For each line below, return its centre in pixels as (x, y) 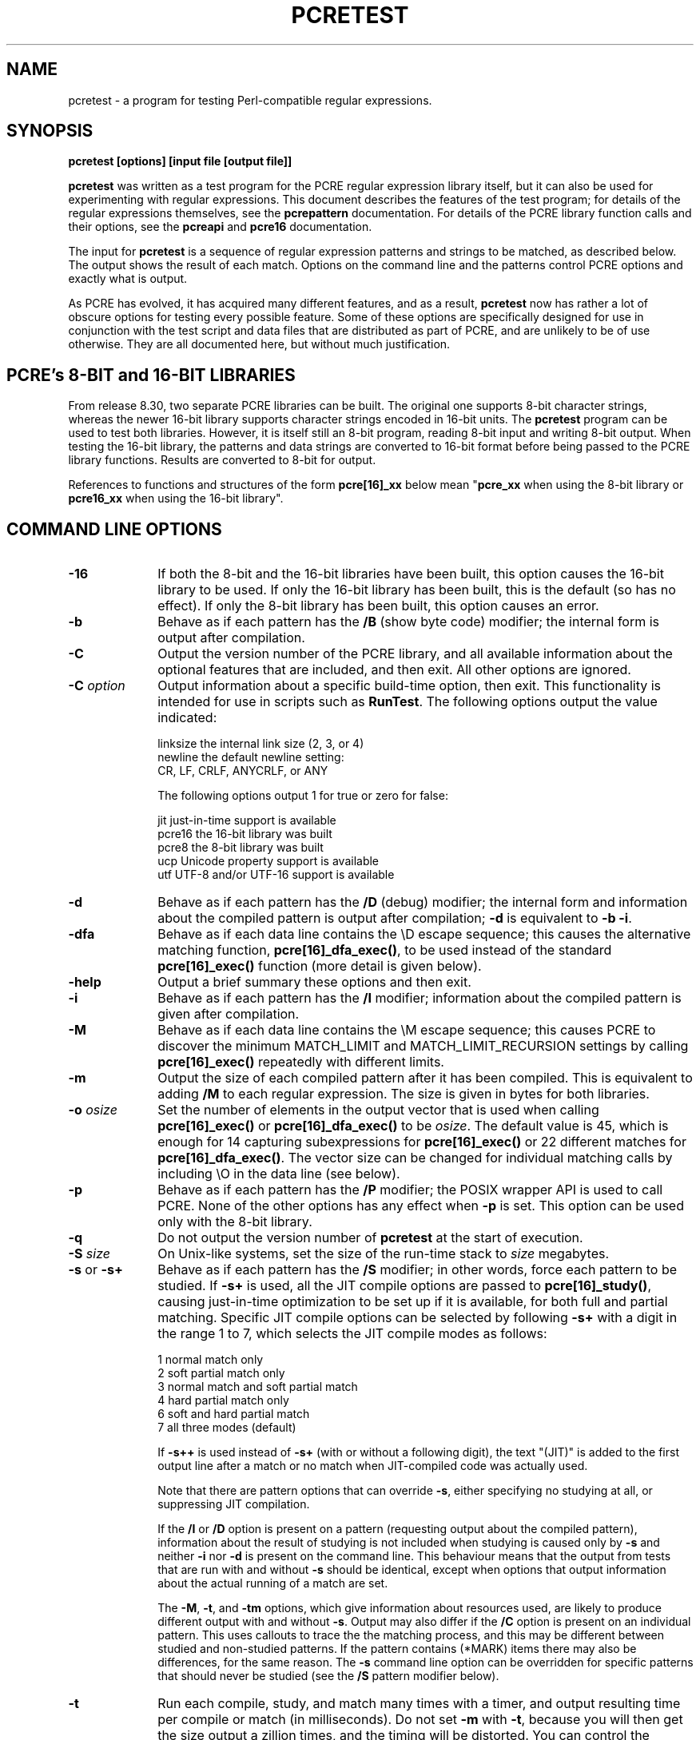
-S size (89, 1254)
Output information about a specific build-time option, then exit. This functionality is (409, 686)
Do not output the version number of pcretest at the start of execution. (370, 1238)
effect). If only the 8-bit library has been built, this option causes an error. (378, 606)
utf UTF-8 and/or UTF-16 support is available (276, 875)
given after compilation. (229, 1014)
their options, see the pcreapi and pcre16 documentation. (220, 227)
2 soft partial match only (221, 1373)
